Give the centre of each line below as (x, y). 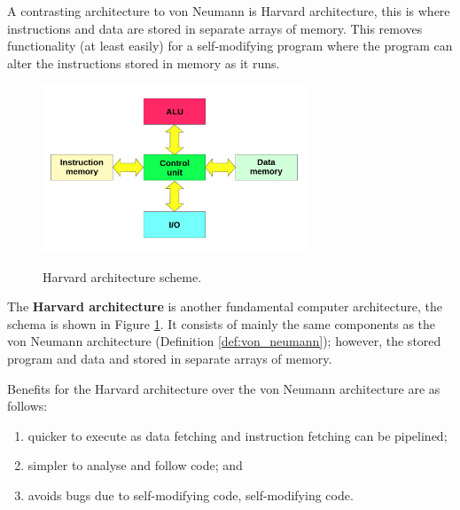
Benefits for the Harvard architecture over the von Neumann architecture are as (224, 388)
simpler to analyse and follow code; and (135, 465)
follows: (27, 406)
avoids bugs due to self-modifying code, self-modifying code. (191, 494)
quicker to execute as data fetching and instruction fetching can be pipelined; (238, 435)
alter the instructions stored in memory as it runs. (144, 63)
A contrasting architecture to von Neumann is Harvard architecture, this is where (229, 11)
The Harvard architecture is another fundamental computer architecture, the (225, 306)
